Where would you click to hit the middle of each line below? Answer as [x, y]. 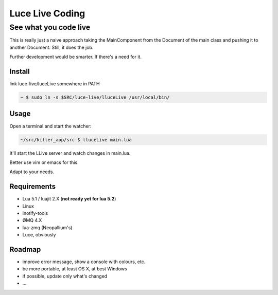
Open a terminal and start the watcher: [50, 126]
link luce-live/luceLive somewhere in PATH [55, 84]
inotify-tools [35, 213]
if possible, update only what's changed [65, 276]
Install [20, 71]
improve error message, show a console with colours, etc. [84, 262]
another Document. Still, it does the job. [51, 47]
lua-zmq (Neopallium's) [47, 227]
